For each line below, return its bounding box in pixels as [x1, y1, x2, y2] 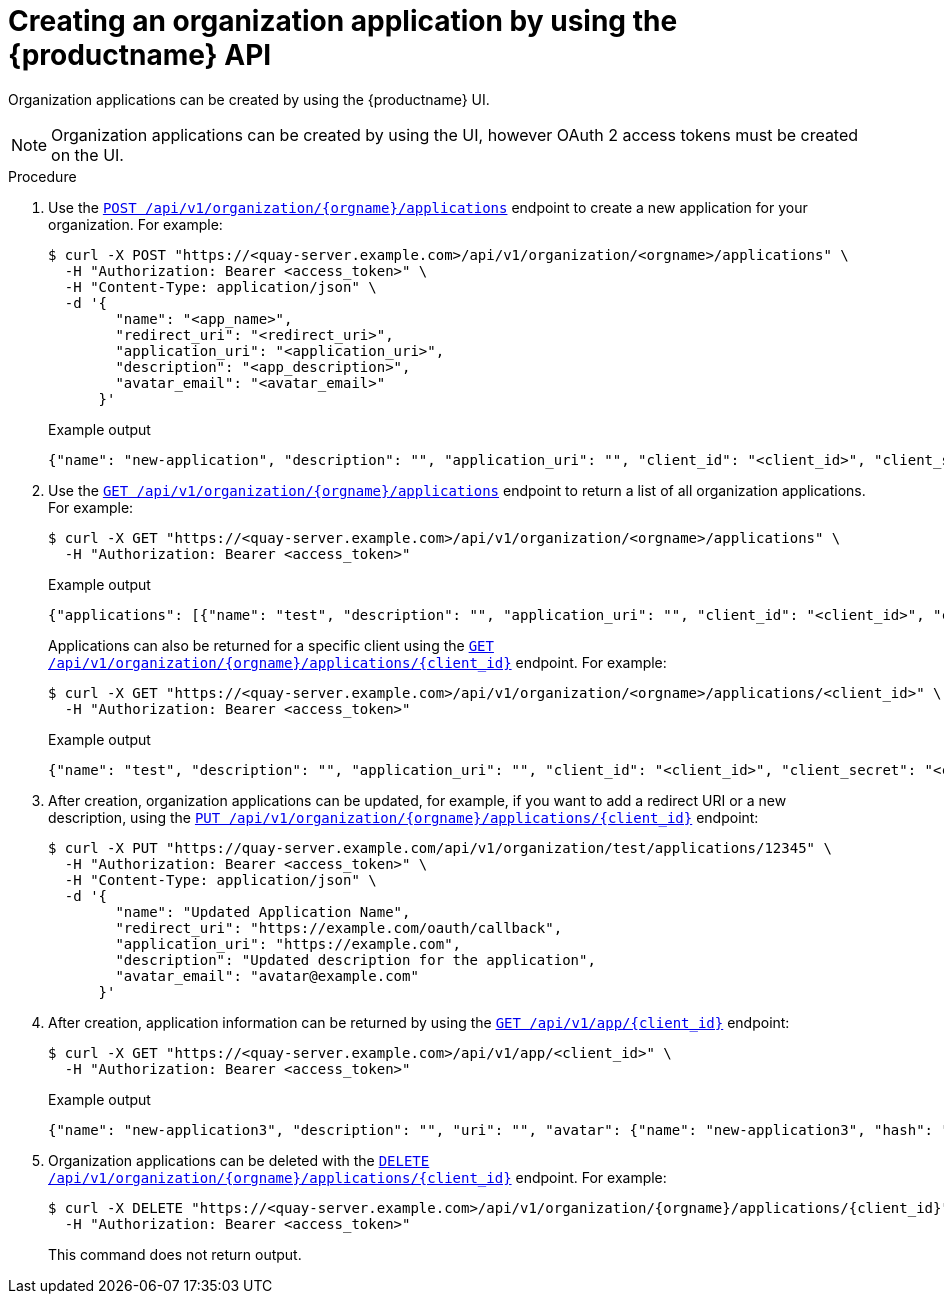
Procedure [8, 167, 77, 185]
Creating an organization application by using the [8, 4, 678, 38]
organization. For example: [48, 215, 223, 233]
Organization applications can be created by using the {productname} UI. [8, 90, 490, 108]
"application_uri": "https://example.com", [115, 935, 462, 952]
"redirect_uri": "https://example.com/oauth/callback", [115, 919, 563, 936]
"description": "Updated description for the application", [115, 951, 596, 968]
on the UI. [51, 144, 124, 165]
